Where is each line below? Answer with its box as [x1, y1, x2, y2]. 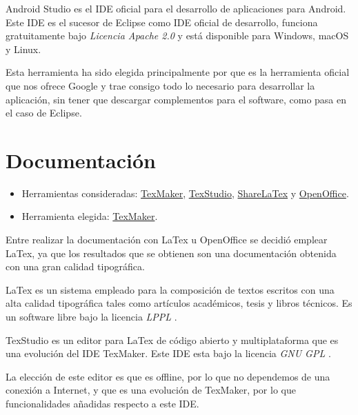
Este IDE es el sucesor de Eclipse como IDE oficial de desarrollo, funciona [6, 14, 318, 29]
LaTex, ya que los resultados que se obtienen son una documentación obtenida [6, 245, 337, 260]
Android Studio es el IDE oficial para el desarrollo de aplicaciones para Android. [6, 1, 346, 15]
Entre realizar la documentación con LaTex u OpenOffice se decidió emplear [6, 232, 328, 247]
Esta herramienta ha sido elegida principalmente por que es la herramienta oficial [6, 65, 350, 79]
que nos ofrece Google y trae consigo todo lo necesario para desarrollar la [6, 78, 315, 92]
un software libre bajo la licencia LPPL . [6, 310, 177, 324]
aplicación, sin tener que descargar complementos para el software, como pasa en [6, 92, 347, 106]
